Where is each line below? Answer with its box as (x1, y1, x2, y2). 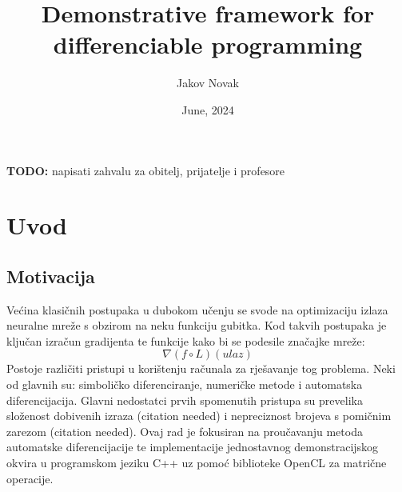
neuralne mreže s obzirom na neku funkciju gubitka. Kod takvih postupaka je (6, 317, 387, 334)
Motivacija (6, 263, 95, 288)
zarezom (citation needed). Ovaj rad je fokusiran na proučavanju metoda (6, 422, 363, 439)
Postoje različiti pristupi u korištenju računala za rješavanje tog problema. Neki (6, 360, 396, 377)
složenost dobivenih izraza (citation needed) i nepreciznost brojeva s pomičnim (6, 407, 392, 424)
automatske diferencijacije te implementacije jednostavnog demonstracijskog (6, 438, 379, 455)
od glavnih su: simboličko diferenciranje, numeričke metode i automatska (6, 376, 363, 393)
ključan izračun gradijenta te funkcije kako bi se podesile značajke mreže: (6, 332, 365, 349)
